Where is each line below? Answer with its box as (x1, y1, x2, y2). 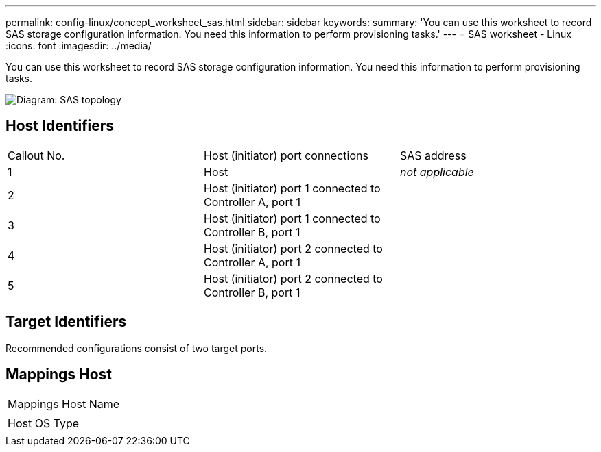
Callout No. (8, 148, 65, 162)
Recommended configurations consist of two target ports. (5, 342, 268, 354)
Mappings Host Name (8, 397, 120, 411)
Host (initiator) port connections (203, 148, 368, 162)
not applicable (399, 164, 474, 179)
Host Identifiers (5, 117, 115, 135)
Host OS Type (8, 416, 80, 430)
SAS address (399, 148, 467, 162)
